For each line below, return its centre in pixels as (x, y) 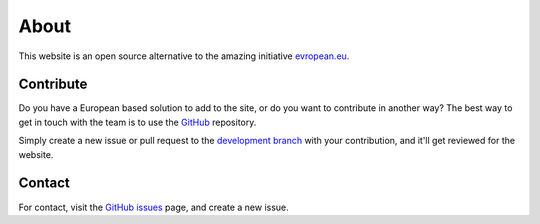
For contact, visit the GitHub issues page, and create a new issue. (153, 207)
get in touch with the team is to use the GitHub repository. (137, 122)
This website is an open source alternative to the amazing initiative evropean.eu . (184, 56)
